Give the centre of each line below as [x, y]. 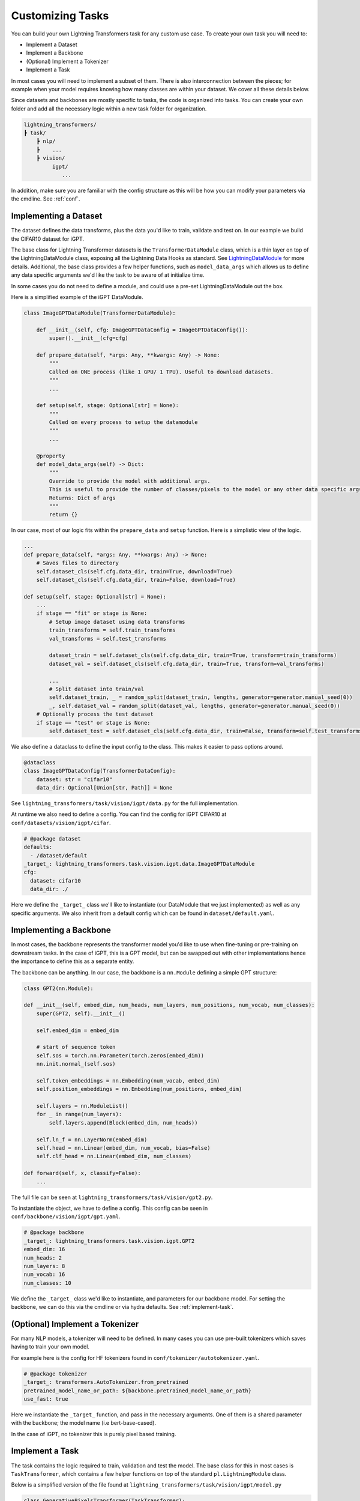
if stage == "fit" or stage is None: [92, 613]
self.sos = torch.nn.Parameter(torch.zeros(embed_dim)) [120, 1056]
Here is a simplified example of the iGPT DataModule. [77, 297]
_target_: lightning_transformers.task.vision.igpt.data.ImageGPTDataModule [139, 864]
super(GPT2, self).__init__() [81, 1013]
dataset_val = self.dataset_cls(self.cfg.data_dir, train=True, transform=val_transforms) [187, 664]
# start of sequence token [76, 1047]
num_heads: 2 [43, 1258]
